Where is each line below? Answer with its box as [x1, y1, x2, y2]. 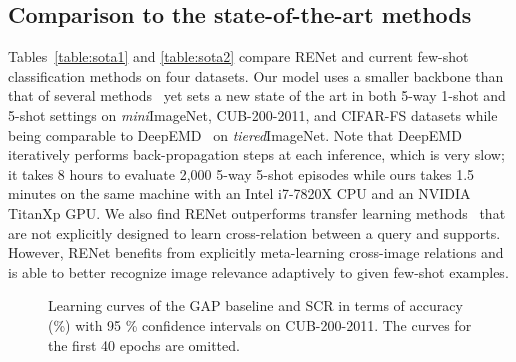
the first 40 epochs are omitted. [48, 334, 240, 355]
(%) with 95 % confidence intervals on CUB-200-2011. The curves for [48, 314, 472, 335]
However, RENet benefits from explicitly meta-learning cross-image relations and [8, 242, 504, 263]
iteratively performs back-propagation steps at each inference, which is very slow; [8, 144, 505, 165]
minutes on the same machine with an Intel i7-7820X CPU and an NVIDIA [8, 183, 471, 204]
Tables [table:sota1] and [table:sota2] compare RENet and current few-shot [8, 46, 469, 67]
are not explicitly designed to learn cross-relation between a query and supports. [8, 222, 501, 243]
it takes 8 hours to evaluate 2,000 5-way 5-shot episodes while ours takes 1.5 [8, 163, 475, 184]
